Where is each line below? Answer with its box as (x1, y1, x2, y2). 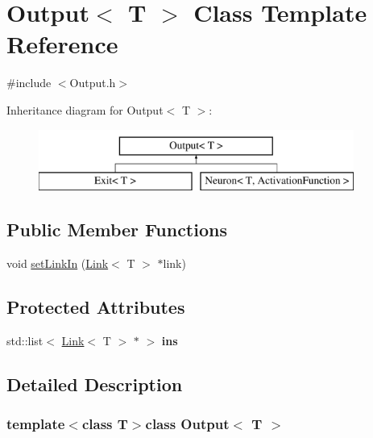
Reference (6, 27, 118, 60)
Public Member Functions (6, 217, 227, 242)
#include (6, 74, 52, 91)
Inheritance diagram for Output (6, 101, 164, 118)
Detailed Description (6, 371, 183, 396)
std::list (6, 332, 44, 348)
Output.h (69, 74, 116, 91)
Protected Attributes (6, 294, 185, 319)
